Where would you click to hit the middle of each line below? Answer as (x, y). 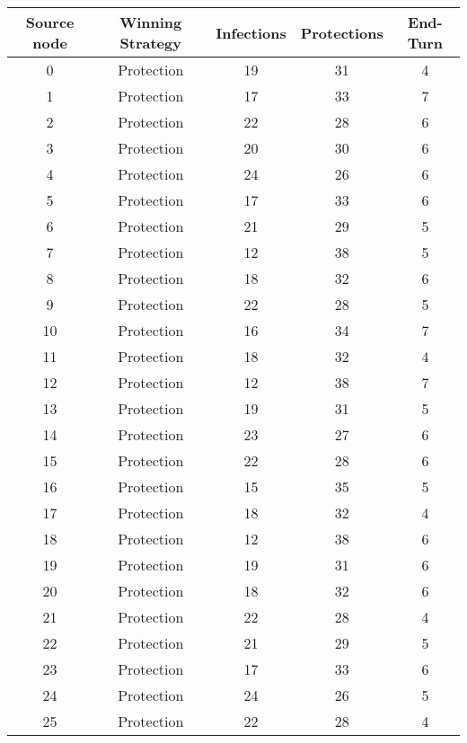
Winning (151, 22)
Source (50, 22)
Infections (251, 32)
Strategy (150, 43)
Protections (342, 32)
